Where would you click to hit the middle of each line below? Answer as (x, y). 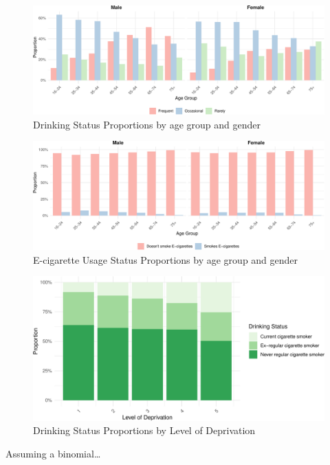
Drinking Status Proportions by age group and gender (147, 124)
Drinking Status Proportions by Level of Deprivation (144, 430)
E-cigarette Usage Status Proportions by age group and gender (166, 259)
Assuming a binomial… (53, 453)
